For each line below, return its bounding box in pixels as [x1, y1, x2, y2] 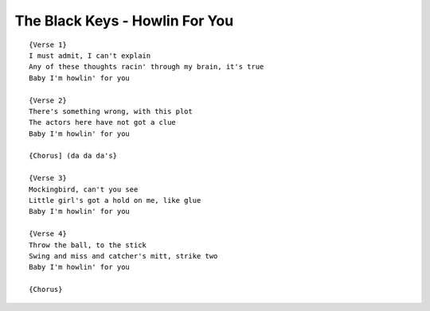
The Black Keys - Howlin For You [14, 12, 234, 29]
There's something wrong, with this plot [29, 107, 193, 115]
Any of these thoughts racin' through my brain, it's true [29, 62, 264, 72]
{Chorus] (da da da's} [29, 151, 118, 161]
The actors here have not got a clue [29, 118, 177, 127]
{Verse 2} [29, 95, 67, 105]
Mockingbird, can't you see [29, 185, 139, 194]
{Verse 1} [29, 40, 67, 49]
